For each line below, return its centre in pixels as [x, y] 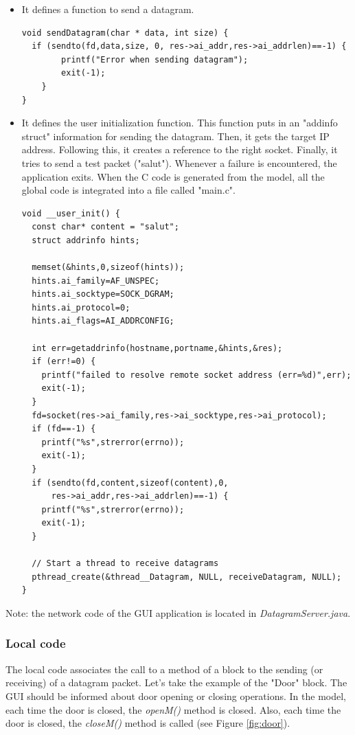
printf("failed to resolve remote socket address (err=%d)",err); [196, 375]
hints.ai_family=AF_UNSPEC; [96, 281]
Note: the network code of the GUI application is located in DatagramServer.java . [178, 612]
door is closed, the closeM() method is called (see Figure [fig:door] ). [148, 723]
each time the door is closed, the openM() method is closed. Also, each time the [173, 709]
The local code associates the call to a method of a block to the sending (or [164, 669]
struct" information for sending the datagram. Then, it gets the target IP [175, 136]
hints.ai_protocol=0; [81, 307]
